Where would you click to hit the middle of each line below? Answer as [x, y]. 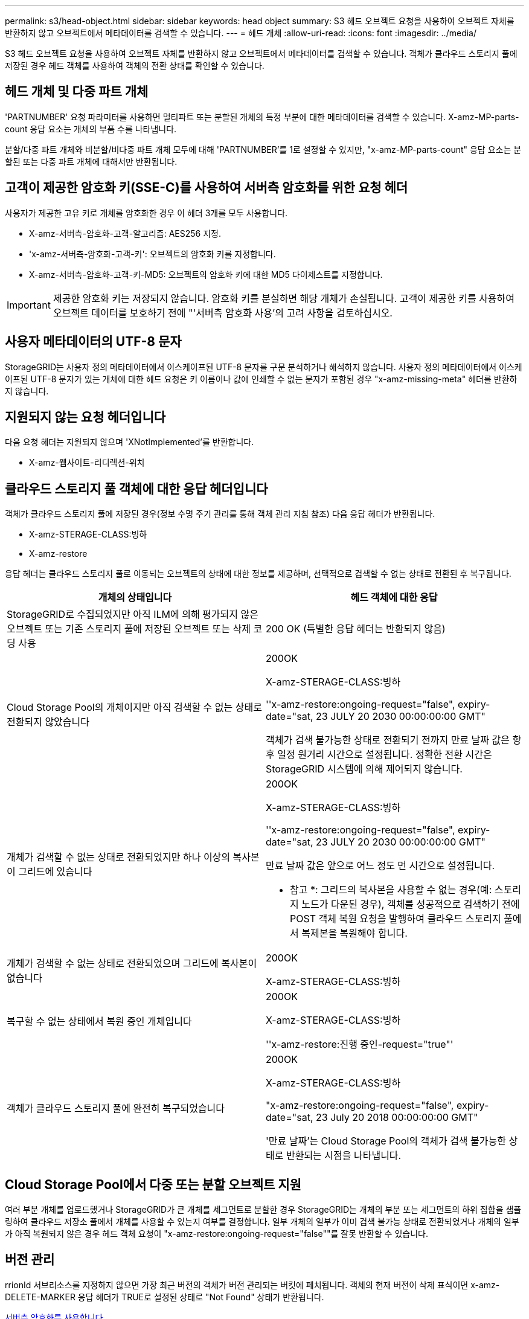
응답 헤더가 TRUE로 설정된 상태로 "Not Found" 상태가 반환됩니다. [201, 1297]
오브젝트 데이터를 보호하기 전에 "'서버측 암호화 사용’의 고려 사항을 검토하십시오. [223, 313]
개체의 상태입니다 [135, 598]
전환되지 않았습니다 [48, 722]
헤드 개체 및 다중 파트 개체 [77, 92]
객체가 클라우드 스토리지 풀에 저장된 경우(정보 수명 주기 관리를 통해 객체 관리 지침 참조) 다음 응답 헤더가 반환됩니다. [220, 514]
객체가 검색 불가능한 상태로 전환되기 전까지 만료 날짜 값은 [388, 740]
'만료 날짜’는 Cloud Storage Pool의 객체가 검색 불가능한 [386, 1141]
